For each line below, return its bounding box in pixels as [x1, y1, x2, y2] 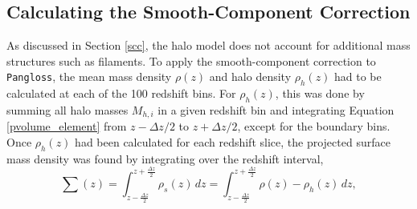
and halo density [209, 68, 292, 85]
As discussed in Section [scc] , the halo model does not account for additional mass [6, 37, 411, 54]
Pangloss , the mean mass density [6, 68, 172, 85]
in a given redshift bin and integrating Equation [157, 101, 395, 118]
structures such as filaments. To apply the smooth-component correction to [6, 52, 376, 69]
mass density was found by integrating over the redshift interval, [6, 150, 324, 167]
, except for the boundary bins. [237, 118, 390, 135]
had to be [334, 68, 382, 85]
